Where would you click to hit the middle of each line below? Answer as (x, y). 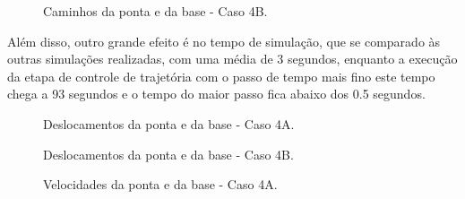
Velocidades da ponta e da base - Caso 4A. (160, 184)
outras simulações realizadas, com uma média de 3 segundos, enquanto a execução (232, 59)
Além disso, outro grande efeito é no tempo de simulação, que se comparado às (224, 41)
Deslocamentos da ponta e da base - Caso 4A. (169, 123)
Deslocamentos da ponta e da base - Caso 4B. (168, 154)
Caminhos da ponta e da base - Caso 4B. (155, 11)
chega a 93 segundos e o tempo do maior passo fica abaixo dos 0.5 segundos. (216, 94)
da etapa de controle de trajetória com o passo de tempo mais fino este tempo (221, 76)
